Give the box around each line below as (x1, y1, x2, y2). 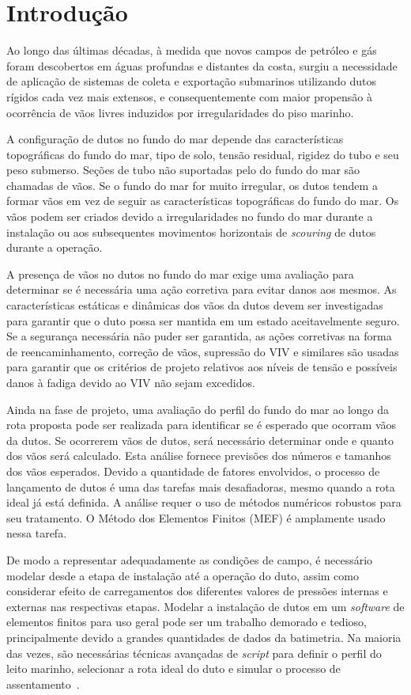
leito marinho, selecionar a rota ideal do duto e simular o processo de (6, 660, 341, 677)
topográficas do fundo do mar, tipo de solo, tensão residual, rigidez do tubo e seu (6, 146, 399, 162)
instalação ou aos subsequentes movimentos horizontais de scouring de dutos (6, 223, 376, 240)
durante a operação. (6, 239, 103, 256)
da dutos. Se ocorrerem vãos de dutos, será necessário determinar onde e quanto (6, 431, 394, 448)
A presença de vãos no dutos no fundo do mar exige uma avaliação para (6, 265, 354, 282)
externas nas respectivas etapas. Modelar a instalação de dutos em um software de (6, 598, 405, 614)
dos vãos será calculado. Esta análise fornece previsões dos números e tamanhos (6, 447, 391, 464)
